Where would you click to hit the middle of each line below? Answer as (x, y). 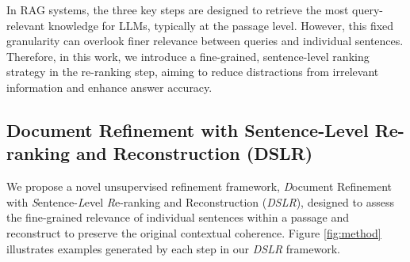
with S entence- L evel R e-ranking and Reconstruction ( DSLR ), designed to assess (200, 201)
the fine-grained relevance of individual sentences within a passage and (178, 217)
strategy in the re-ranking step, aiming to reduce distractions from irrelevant (193, 72)
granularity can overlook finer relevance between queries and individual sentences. (205, 41)
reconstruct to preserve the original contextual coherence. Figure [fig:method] (194, 232)
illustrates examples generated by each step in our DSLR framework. (173, 248)
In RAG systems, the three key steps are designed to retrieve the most (178, 9)
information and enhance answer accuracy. (109, 87)
